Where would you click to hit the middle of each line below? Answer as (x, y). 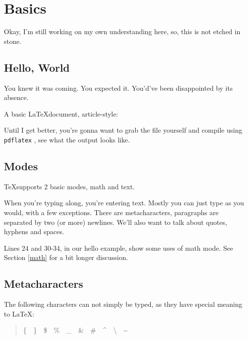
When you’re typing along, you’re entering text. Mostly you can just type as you (124, 203)
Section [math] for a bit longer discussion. (66, 257)
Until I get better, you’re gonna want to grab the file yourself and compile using (123, 130)
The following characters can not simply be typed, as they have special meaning (123, 304)
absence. (16, 97)
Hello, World (37, 67)
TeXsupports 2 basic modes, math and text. (70, 186)
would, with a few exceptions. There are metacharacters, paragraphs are (111, 212)
